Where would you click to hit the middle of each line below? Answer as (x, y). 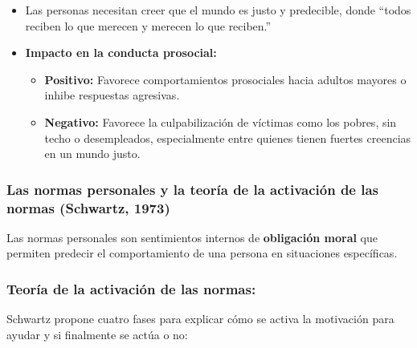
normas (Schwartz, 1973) (88, 207)
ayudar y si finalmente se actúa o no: (97, 334)
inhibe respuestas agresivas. (112, 95)
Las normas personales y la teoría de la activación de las (193, 189)
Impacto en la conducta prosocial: (121, 53)
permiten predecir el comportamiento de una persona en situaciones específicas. (202, 253)
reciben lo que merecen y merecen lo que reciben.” (148, 25)
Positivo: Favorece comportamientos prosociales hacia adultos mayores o (225, 79)
